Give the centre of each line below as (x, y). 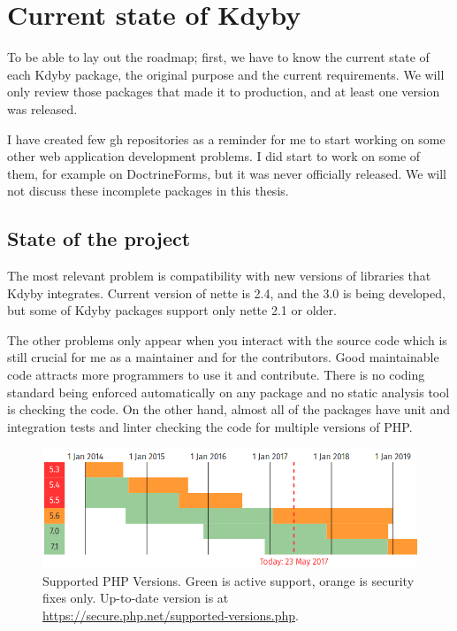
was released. (42, 108)
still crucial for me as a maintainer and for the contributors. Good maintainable (223, 357)
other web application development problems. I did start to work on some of (214, 156)
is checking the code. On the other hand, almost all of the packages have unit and (229, 409)
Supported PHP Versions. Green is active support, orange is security (228, 580)
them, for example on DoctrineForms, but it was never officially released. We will (227, 173)
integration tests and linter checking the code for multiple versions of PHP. (210, 426)
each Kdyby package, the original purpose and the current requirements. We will (226, 74)
